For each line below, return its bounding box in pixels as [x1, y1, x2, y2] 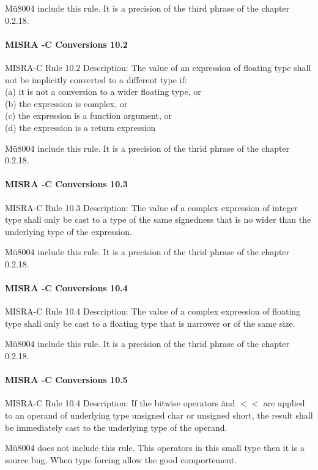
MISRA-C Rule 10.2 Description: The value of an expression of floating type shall [5, 61, 311, 73]
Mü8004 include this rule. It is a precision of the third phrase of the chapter [5, 2, 290, 14]
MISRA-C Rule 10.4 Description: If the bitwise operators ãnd [5, 397, 235, 409]
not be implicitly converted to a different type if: [5, 73, 187, 86]
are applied [263, 397, 305, 409]
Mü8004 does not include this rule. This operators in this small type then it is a [5, 441, 305, 454]
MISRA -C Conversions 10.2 [5, 37, 128, 50]
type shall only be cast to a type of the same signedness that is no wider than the [5, 213, 311, 226]
